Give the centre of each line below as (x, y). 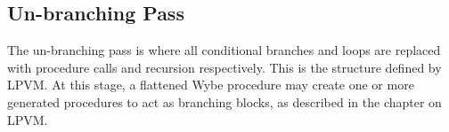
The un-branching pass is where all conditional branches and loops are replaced (224, 50)
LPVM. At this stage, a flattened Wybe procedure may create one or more (211, 85)
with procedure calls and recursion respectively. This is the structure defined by (224, 67)
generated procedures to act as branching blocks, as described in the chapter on (224, 101)
